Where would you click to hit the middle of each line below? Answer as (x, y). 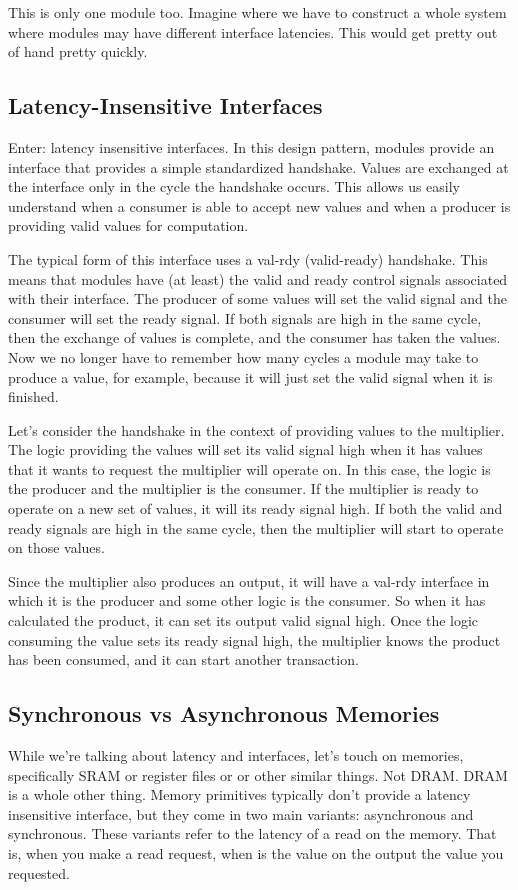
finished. (33, 396)
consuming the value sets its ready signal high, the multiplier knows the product (254, 639)
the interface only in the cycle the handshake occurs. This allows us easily (234, 186)
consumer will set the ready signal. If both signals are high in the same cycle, (245, 317)
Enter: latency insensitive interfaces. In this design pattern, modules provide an (251, 146)
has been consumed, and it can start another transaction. (183, 659)
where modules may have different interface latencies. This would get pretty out (253, 31)
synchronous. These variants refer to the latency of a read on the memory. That (252, 833)
